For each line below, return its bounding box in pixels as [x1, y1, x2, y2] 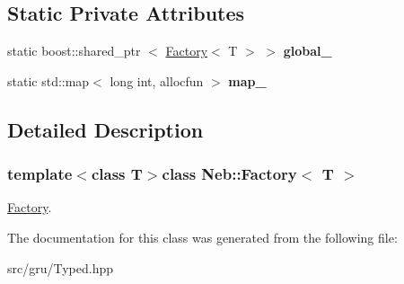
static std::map [7, 71, 90, 90]
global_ [283, 41, 332, 60]
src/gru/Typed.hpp [7, 258, 114, 277]
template [7, 163, 73, 185]
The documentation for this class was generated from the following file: [7, 227, 398, 246]
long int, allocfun [110, 71, 204, 90]
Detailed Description [7, 115, 204, 143]
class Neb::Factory [162, 163, 297, 185]
